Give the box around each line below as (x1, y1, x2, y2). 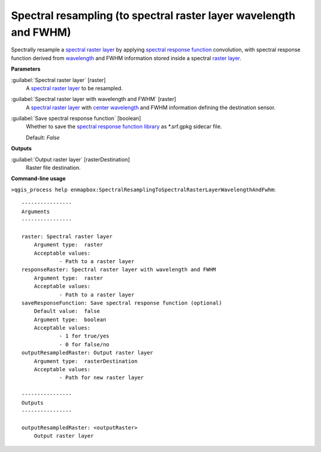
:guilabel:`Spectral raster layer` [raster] (11, 76, 106, 83)
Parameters (11, 65, 41, 72)
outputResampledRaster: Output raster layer (21, 349, 154, 356)
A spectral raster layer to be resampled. (26, 84, 123, 91)
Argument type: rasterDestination (33, 358, 138, 365)
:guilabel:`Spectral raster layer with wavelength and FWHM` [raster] (11, 96, 177, 103)
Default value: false (33, 308, 100, 315)
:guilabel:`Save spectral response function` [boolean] (11, 115, 141, 122)
